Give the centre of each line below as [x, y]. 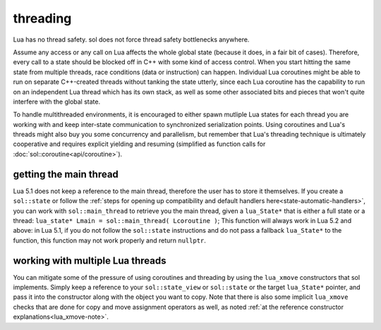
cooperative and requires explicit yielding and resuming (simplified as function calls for [139, 144]
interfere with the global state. [57, 102]
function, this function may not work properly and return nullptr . [109, 240]
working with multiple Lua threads [90, 261]
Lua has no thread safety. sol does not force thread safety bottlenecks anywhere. [131, 39]
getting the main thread [66, 174]
